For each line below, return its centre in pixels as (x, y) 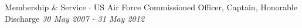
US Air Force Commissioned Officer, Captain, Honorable (195, 7)
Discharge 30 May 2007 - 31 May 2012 (75, 18)
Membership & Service (45, 7)
